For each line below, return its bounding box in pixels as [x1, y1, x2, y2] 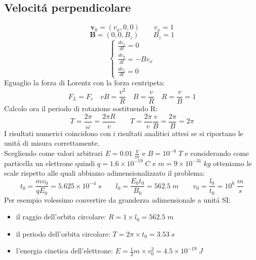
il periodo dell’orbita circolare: [16, 228, 111, 239]
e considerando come [185, 148, 249, 158]
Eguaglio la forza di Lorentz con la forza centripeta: [4, 77, 165, 88]
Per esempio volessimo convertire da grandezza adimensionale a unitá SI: [4, 194, 231, 205]
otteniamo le [213, 157, 252, 168]
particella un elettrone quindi [4, 157, 95, 168]
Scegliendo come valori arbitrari [4, 148, 103, 158]
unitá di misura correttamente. [4, 138, 100, 148]
